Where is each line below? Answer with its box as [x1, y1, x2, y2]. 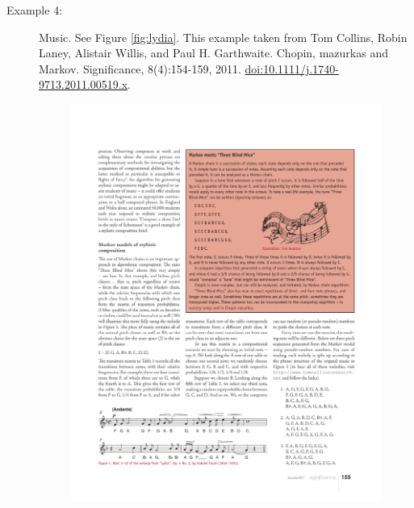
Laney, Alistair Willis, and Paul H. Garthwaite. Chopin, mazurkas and [39, 44, 388, 61]
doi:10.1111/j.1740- [245, 60, 339, 77]
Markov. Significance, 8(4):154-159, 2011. [39, 60, 241, 77]
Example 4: [6, 2, 63, 18]
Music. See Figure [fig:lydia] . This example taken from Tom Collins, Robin [39, 28, 408, 45]
